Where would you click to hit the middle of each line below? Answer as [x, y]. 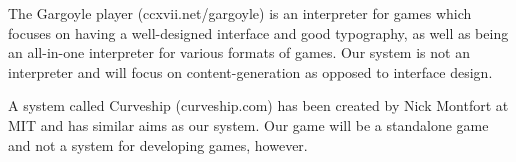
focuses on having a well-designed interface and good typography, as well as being [258, 32]
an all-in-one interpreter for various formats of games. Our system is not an [239, 52]
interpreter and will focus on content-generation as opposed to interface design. [250, 71]
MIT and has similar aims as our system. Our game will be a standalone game [248, 124]
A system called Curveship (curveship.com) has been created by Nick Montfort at [258, 105]
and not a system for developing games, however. [158, 144]
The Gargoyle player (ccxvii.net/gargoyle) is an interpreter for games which [240, 13]
